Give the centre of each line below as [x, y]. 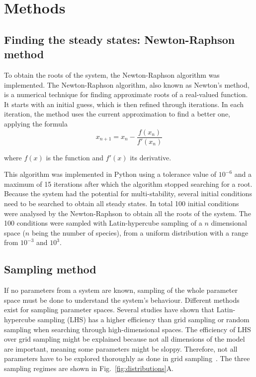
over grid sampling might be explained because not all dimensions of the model [125, 339]
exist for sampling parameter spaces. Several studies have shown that [109, 310]
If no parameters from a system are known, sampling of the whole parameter [121, 290]
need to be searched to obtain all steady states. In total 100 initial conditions [122, 203]
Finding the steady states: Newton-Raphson [120, 39]
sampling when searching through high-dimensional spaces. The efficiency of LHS [128, 329]
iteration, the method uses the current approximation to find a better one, [117, 114]
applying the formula [36, 123]
